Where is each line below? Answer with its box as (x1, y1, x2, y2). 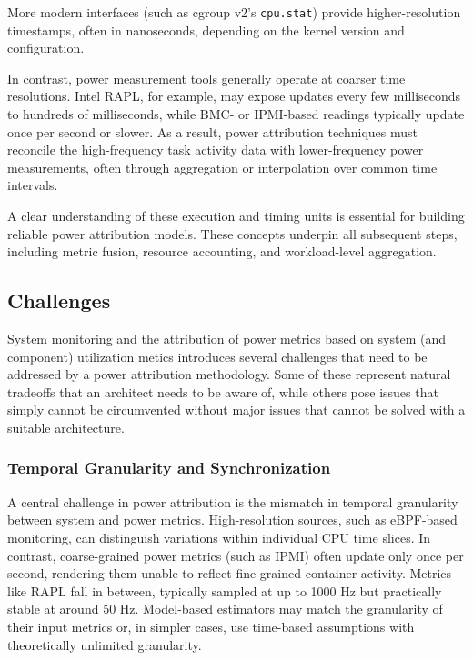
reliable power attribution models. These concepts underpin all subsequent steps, (7, 224, 458, 243)
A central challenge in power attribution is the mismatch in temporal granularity (7, 492, 458, 511)
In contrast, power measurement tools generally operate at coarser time (7, 68, 406, 87)
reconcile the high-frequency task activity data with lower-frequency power (7, 140, 424, 159)
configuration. (7, 38, 85, 57)
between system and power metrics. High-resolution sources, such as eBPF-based (7, 510, 458, 529)
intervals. (7, 175, 58, 195)
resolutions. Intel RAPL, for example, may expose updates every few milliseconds (7, 86, 461, 105)
